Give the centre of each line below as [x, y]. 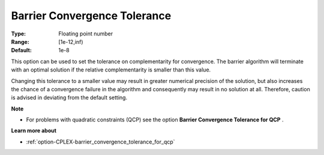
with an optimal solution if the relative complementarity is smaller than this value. [111, 70]
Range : [20, 41]
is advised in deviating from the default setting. [69, 98]
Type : [19, 34]
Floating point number [86, 34]
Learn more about [34, 131]
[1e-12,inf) [71, 41]
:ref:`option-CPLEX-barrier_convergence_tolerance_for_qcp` [100, 142]
